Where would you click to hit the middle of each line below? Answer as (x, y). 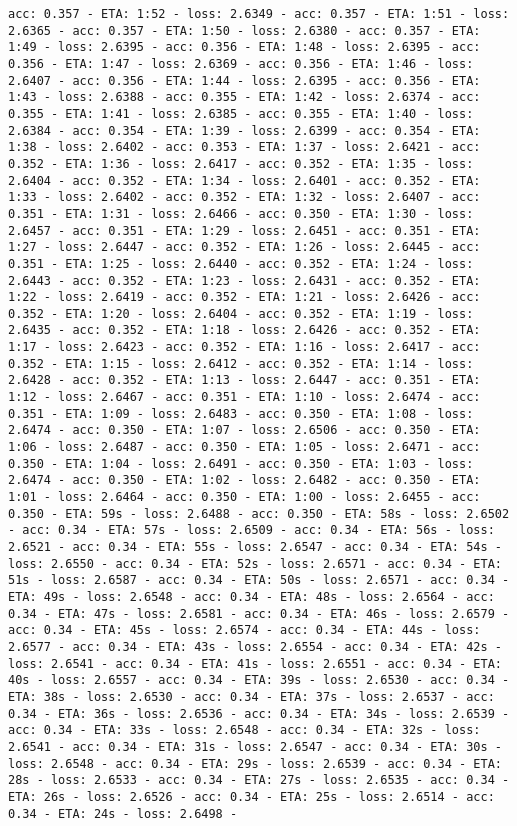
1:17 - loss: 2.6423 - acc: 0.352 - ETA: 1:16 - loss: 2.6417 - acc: (244, 347)
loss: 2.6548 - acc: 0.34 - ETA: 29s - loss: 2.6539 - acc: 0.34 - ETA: (255, 763)
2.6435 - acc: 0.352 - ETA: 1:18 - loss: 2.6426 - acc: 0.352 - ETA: (244, 330)
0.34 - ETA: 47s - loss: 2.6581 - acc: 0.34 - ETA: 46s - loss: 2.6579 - (259, 613)
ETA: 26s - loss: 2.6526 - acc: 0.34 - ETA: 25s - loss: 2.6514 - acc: (251, 796)
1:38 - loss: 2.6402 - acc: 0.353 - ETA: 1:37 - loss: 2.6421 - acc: (244, 147)
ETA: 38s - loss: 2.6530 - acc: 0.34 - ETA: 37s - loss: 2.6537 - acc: (251, 696)
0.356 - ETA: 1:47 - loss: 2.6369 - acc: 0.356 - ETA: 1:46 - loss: (241, 63)
